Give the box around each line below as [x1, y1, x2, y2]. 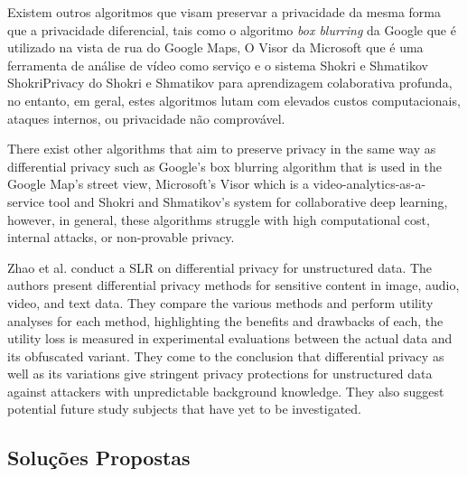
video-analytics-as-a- [313, 174, 426, 193]
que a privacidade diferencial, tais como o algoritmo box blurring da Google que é [7, 20, 456, 39]
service [7, 192, 44, 210]
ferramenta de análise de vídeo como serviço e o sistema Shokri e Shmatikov [7, 55, 428, 74]
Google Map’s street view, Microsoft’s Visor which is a [7, 174, 309, 193]
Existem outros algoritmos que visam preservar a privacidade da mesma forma [7, 3, 442, 21]
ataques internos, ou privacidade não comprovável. [7, 108, 285, 127]
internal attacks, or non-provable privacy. [7, 228, 235, 247]
